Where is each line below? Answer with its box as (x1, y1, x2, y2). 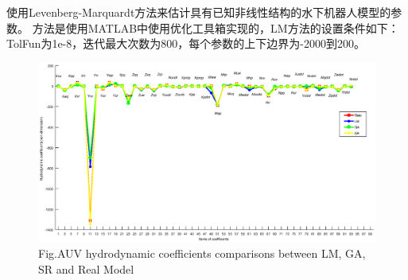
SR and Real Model (38, 260, 134, 277)
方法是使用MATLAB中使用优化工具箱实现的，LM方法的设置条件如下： (32, 19, 399, 36)
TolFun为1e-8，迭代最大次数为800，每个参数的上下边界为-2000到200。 (6, 35, 365, 52)
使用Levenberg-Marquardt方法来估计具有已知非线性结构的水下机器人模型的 (6, 4, 391, 20)
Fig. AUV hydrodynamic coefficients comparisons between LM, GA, (38, 245, 366, 262)
